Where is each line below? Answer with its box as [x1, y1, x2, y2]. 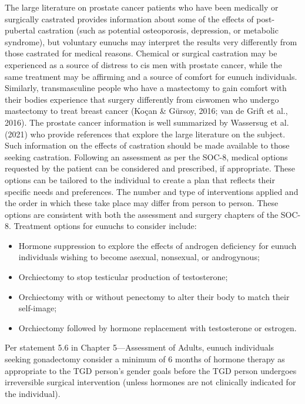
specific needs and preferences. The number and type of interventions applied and [5, 185, 299, 197]
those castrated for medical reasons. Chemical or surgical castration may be [5, 47, 277, 59]
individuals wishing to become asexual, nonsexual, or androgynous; [18, 251, 260, 263]
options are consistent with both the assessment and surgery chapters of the [5, 208, 279, 220]
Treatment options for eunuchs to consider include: [14, 220, 197, 232]
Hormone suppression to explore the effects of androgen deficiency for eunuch [18, 239, 297, 251]
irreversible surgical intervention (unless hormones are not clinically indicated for [5, 376, 296, 388]
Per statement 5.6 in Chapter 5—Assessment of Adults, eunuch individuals [5, 341, 274, 353]
